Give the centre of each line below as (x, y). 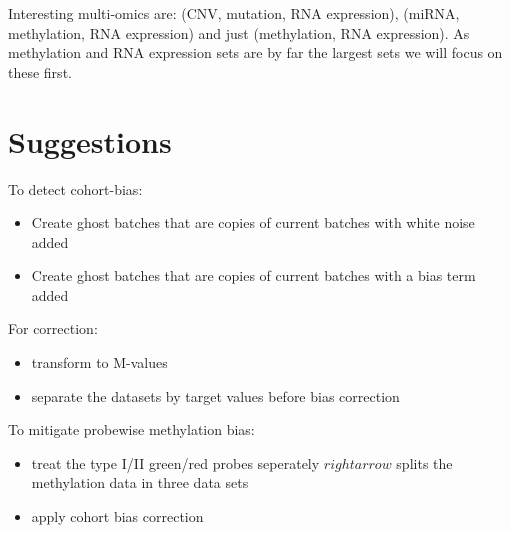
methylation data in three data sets (140, 482)
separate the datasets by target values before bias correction (215, 395)
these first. (40, 71)
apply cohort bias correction (117, 516)
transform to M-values (99, 362)
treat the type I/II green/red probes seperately (175, 462)
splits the (424, 462)
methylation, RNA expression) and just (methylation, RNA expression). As (239, 32)
